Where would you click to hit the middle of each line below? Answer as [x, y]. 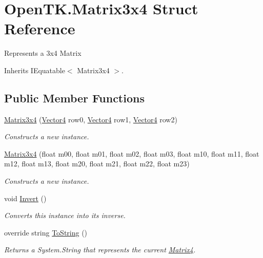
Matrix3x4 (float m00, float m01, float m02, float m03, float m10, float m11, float [132, 153]
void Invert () [25, 198]
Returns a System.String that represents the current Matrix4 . [100, 250]
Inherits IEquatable [35, 70]
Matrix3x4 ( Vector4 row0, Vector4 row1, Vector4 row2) [91, 119]
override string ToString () [46, 232]
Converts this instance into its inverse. [65, 215]
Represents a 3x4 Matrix [43, 53]
